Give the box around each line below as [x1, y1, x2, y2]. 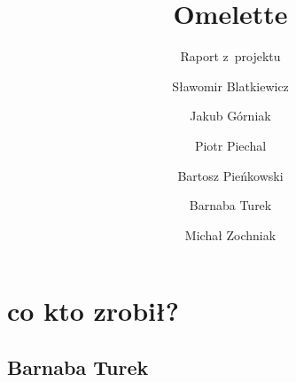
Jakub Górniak [190, 106, 271, 125]
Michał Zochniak [184, 225, 277, 244]
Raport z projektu [180, 47, 281, 66]
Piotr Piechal [194, 136, 267, 154]
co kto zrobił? [7, 292, 180, 329]
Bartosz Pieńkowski [177, 166, 284, 184]
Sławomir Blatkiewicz [172, 76, 289, 95]
